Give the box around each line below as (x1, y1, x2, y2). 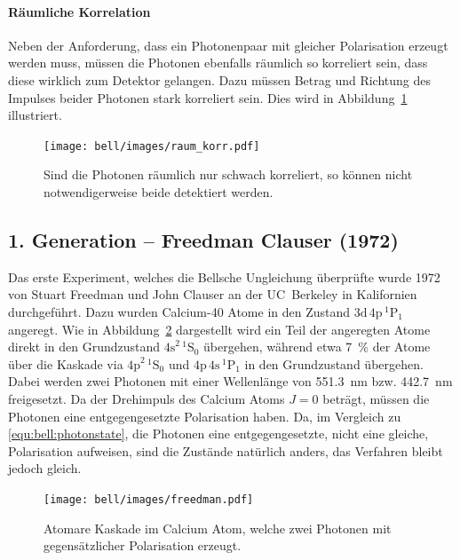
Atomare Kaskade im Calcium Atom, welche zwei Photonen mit (44, 518, 392, 537)
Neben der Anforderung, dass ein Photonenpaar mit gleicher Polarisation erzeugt (8, 35, 448, 54)
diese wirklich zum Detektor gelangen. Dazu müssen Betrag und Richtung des (8, 70, 431, 89)
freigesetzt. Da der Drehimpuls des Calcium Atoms (8, 389, 285, 407)
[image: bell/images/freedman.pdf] (44, 493, 254, 506)
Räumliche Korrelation (8, 2, 151, 20)
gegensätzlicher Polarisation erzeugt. (44, 536, 242, 555)
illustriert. (8, 106, 62, 124)
